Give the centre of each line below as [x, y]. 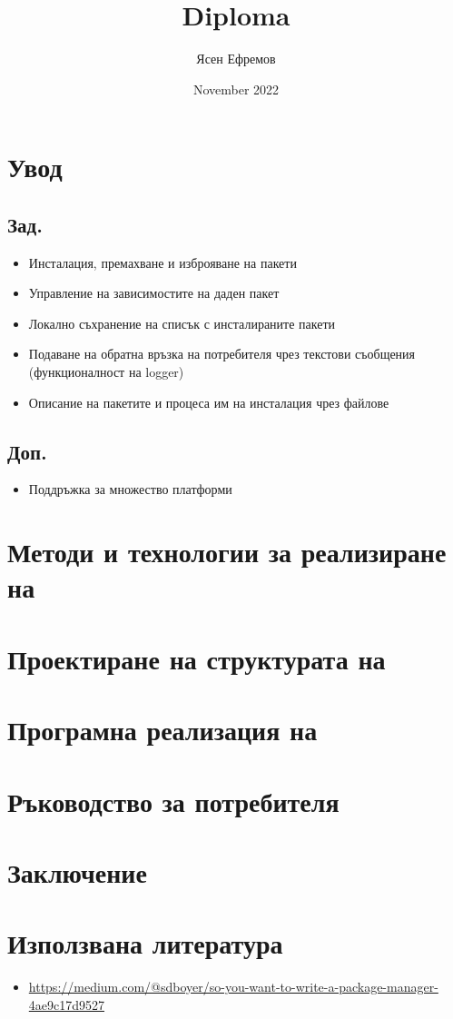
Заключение [77, 871]
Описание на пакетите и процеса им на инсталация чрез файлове [209, 402]
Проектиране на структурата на [197, 658]
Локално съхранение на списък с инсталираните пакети [182, 323]
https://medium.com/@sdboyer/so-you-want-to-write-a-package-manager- [233, 987]
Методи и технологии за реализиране [227, 552]
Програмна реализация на [162, 730]
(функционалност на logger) [106, 372]
